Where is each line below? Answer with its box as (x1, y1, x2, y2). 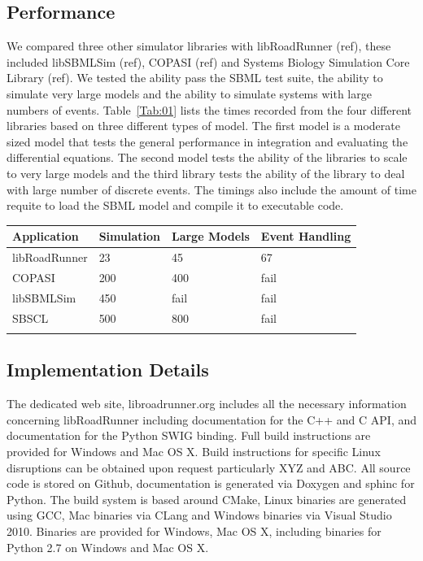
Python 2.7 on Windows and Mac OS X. (7, 538, 209, 555)
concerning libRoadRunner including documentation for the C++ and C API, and (7, 411, 416, 428)
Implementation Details (7, 357, 209, 382)
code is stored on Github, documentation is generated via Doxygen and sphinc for (7, 475, 415, 492)
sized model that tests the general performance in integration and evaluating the (7, 133, 408, 150)
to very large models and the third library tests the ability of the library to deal (7, 164, 405, 181)
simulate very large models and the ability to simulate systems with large (7, 85, 372, 102)
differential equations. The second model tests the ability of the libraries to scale (7, 149, 408, 166)
